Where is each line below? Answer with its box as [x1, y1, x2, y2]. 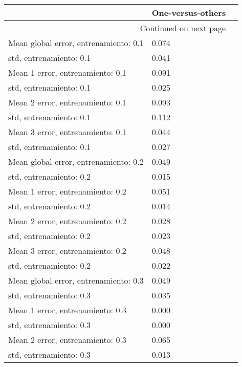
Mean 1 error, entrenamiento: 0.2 [8, 185, 126, 197]
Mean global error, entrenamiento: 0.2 [8, 156, 144, 167]
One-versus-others [151, 7, 226, 18]
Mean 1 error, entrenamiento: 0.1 [8, 67, 126, 78]
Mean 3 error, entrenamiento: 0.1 [8, 126, 126, 138]
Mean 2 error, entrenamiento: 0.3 [8, 334, 126, 346]
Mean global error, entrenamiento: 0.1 [8, 37, 144, 49]
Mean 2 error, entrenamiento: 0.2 [8, 215, 126, 227]
